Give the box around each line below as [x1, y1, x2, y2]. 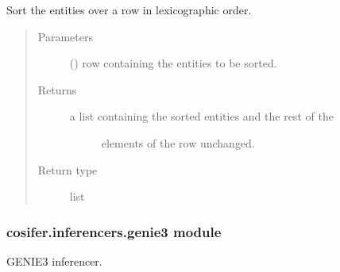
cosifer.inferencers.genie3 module [6, 221, 222, 241]
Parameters [37, 28, 93, 44]
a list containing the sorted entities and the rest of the [69, 108, 334, 125]
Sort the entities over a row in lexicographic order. [6, 2, 252, 17]
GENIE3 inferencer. [6, 252, 102, 269]
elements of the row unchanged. [101, 134, 255, 151]
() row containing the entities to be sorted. [69, 55, 277, 71]
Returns [37, 81, 77, 98]
